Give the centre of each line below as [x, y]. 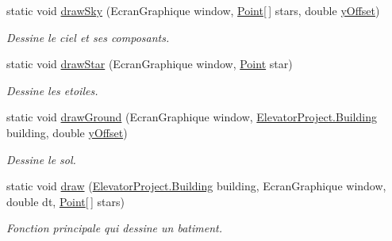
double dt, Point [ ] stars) [65, 201]
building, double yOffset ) [67, 132]
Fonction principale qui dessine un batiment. [114, 228]
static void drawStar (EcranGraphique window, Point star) [150, 64]
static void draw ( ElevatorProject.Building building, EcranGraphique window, [196, 186]
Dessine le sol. [41, 159]
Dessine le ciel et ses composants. [88, 37]
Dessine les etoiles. [52, 90]
